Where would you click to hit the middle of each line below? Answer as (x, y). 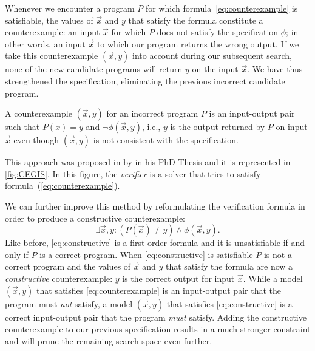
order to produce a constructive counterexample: (95, 218)
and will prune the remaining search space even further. (109, 340)
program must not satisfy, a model (69, 303)
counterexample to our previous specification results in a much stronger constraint (158, 329)
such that (22, 127)
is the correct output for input (178, 278)
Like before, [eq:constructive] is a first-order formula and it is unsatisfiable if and (155, 243)
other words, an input (45, 43)
